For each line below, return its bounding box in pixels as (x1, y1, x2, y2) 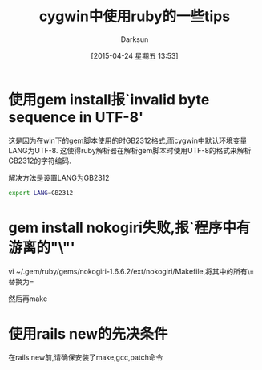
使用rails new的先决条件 (8, 324, 168, 343)
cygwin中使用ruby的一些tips (38, 7, 231, 26)
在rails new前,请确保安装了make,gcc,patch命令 (8, 352, 163, 362)
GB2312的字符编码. (8, 156, 72, 165)
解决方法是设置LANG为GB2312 (8, 173, 110, 182)
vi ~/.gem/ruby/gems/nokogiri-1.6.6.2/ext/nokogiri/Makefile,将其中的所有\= (8, 266, 255, 276)
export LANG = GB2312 (8, 189, 74, 197)
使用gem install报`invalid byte (8, 90, 210, 108)
